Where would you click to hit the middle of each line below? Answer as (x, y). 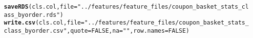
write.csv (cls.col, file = (44, 23)
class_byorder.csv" (35, 31)
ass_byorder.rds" (32, 15)
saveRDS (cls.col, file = (41, 7)
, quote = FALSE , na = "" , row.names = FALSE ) (128, 31)
